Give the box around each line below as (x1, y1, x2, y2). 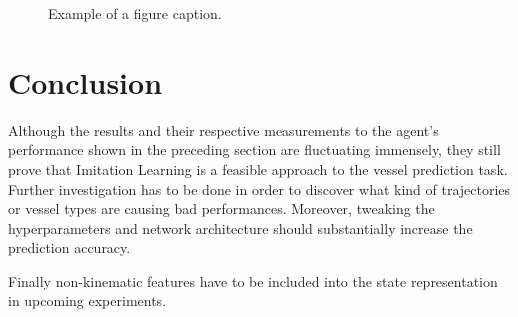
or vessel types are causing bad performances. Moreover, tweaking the (8, 198, 435, 219)
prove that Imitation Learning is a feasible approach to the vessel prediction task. (8, 158, 508, 179)
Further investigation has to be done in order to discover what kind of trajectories (8, 178, 511, 199)
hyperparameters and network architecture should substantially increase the (8, 217, 473, 238)
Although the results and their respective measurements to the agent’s (8, 119, 439, 140)
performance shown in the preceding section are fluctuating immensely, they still (8, 139, 501, 160)
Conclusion (8, 61, 163, 102)
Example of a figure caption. (48, 3, 222, 23)
